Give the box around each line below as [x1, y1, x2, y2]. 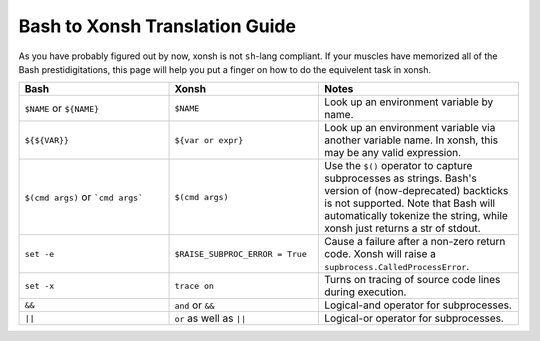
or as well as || [174, 311, 247, 325]
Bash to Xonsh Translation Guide [18, 15, 297, 37]
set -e [24, 248, 55, 259]
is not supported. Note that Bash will [324, 196, 495, 210]
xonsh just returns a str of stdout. [324, 221, 481, 235]
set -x [24, 280, 55, 291]
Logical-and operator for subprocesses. [324, 298, 512, 312]
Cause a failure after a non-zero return [324, 235, 506, 249]
